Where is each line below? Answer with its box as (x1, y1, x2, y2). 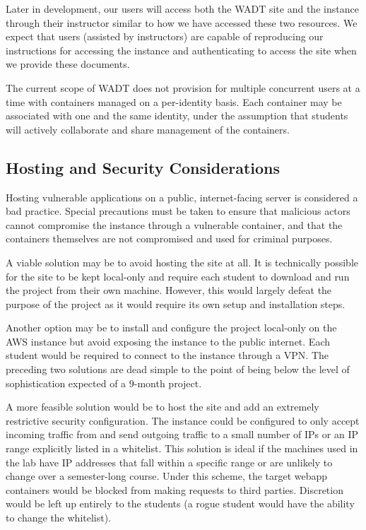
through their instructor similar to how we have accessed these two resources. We (6, 15, 358, 30)
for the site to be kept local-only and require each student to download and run (6, 269, 350, 283)
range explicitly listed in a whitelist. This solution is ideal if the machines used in (6, 441, 358, 456)
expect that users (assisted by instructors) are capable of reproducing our (6, 29, 324, 44)
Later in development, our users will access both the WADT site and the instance (6, 1, 359, 16)
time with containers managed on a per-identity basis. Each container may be (6, 94, 342, 109)
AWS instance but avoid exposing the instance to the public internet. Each (6, 334, 330, 348)
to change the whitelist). (6, 510, 112, 525)
